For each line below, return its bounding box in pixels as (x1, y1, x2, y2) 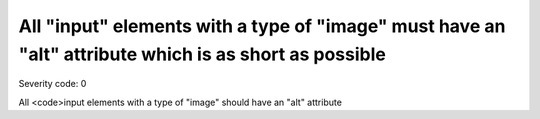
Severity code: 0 (18, 78, 87, 90)
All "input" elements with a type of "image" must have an (18, 15, 506, 37)
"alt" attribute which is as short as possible (18, 43, 387, 65)
